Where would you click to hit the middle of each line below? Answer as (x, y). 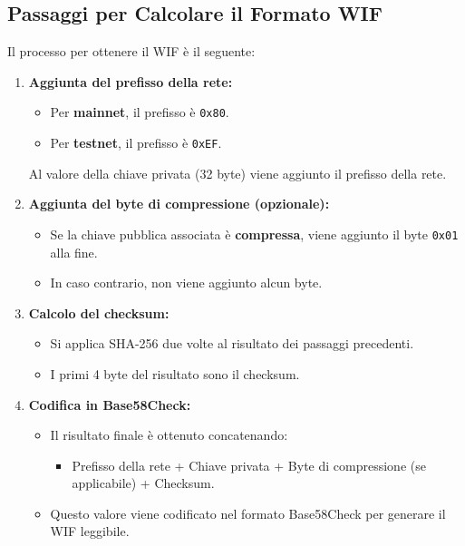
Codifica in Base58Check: (110, 404)
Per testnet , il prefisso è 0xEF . (136, 143)
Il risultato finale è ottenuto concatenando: (169, 435)
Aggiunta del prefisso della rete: (131, 81)
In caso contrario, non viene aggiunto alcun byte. (186, 283)
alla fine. (74, 252)
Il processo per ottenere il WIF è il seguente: (131, 51)
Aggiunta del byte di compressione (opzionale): (179, 204)
